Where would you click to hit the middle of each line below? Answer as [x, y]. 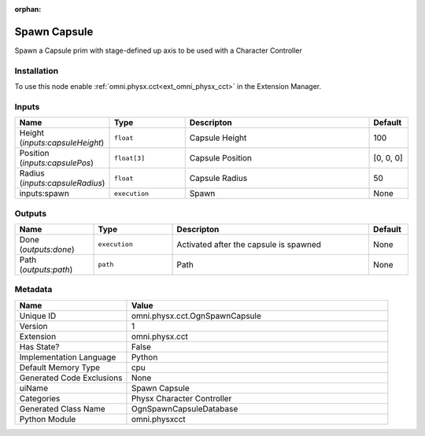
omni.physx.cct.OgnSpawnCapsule [196, 316]
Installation [37, 71]
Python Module [48, 419]
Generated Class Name [62, 408]
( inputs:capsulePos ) [57, 163]
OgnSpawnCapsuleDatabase [185, 408]
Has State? [39, 346]
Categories [40, 398]
